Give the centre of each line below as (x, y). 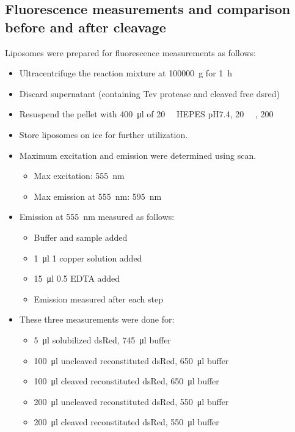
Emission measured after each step (98, 298)
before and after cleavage (86, 27)
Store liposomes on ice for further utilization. (104, 134)
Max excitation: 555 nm (79, 176)
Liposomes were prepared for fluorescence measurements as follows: (130, 52)
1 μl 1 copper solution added (88, 258)
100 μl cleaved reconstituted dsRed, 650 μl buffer (126, 381)
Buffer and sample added (81, 237)
